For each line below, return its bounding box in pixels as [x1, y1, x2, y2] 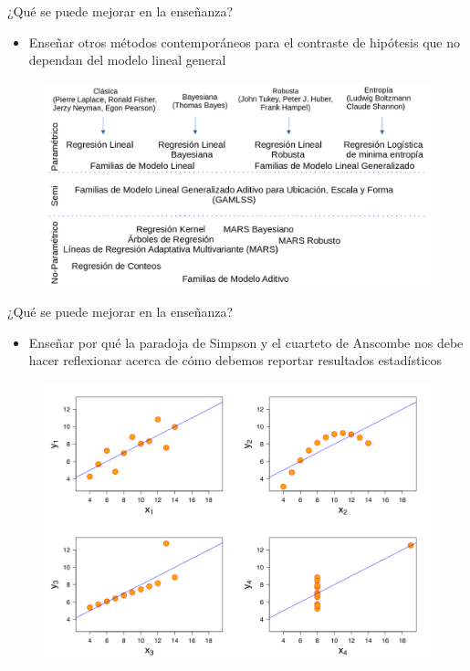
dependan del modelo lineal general [28, 50, 226, 69]
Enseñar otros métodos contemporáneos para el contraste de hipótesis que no [28, 32, 461, 51]
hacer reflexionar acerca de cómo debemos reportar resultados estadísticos [28, 351, 443, 370]
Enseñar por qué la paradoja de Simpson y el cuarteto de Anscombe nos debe [28, 332, 464, 351]
